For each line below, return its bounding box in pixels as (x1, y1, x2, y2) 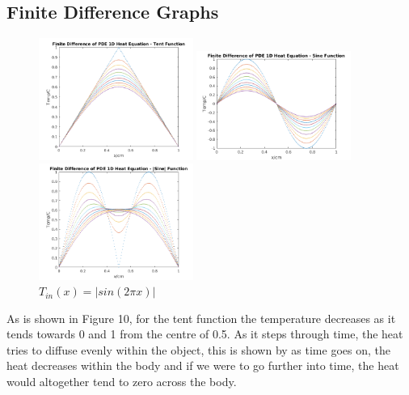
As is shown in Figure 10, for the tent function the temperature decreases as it (6, 309, 396, 326)
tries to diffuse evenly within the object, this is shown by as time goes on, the (6, 341, 390, 358)
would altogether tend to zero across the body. (6, 373, 237, 390)
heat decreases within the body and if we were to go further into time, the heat (6, 357, 399, 374)
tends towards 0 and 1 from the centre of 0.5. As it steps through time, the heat (6, 325, 403, 342)
